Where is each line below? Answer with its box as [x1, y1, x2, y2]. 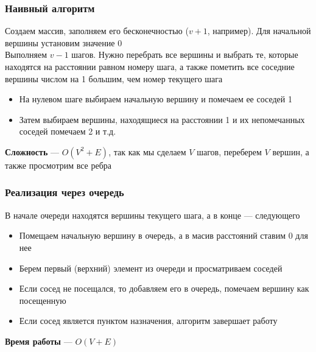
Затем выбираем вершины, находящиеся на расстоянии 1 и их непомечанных [19, 113, 305, 125]
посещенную [19, 294, 66, 306]
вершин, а [272, 145, 309, 158]
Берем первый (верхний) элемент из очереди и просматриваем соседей [19, 261, 283, 274]
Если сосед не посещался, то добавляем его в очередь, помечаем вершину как [19, 282, 309, 295]
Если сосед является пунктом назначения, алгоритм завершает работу [19, 314, 278, 327]
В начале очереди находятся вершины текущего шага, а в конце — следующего [5, 208, 300, 221]
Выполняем [5, 48, 47, 61]
